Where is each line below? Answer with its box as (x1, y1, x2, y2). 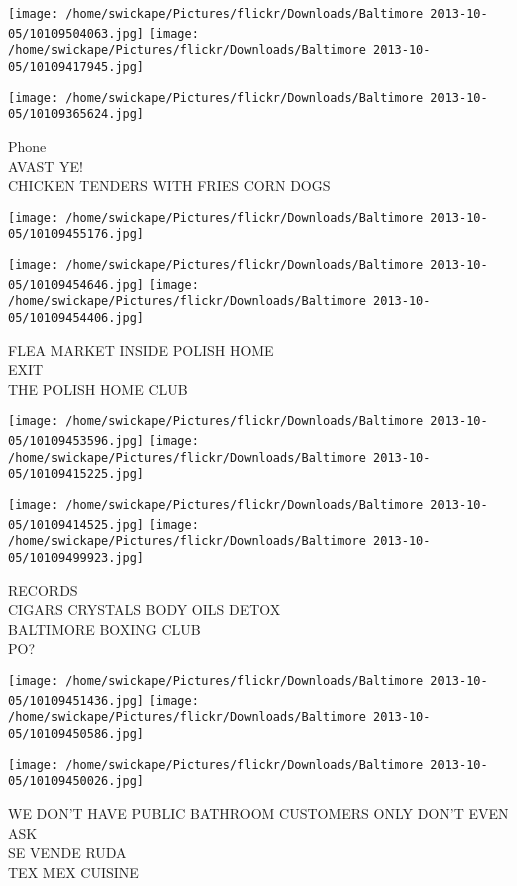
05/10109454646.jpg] (8, 277, 145, 292)
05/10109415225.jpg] (8, 467, 145, 482)
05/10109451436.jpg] (8, 693, 145, 708)
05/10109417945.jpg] (8, 59, 145, 74)
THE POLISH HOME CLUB (8, 378, 188, 399)
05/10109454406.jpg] (8, 311, 145, 325)
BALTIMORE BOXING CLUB (8, 618, 201, 639)
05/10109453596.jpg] (8, 434, 145, 449)
